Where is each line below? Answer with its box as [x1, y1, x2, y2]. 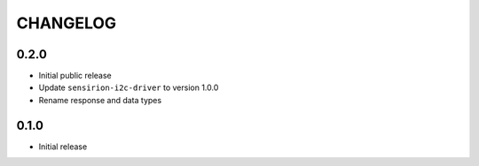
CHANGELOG [16, 13, 117, 33]
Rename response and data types [38, 94, 162, 105]
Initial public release [38, 71, 113, 81]
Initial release [38, 141, 88, 152]
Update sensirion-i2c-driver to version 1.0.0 [38, 82, 219, 93]
